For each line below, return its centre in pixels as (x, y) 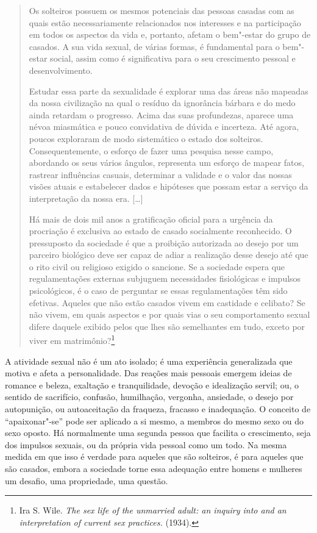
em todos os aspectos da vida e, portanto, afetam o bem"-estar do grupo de (170, 34)
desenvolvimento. (61, 70)
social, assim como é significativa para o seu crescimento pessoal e (173, 58)
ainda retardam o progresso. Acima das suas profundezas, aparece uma (161, 114)
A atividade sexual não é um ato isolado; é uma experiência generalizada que (149, 361)
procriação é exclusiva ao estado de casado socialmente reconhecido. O (160, 231)
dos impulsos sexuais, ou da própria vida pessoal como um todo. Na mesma (146, 444)
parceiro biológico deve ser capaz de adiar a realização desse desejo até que (169, 255)
